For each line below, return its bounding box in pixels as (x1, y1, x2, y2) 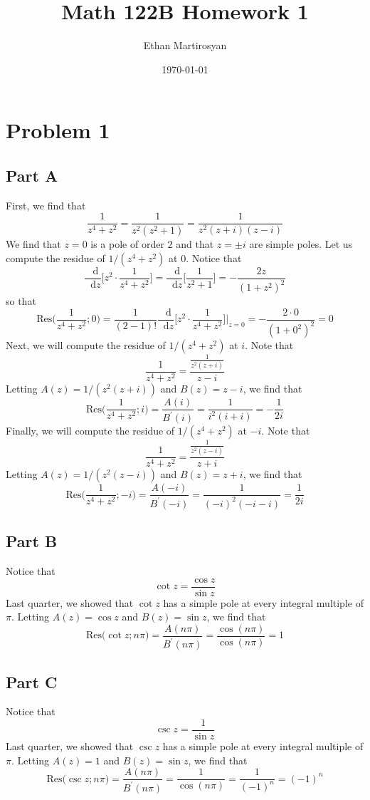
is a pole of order (90, 237, 164, 251)
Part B (6, 530, 58, 552)
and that (176, 237, 214, 251)
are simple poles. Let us (249, 237, 353, 251)
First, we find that (6, 197, 86, 212)
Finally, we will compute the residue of (6, 423, 175, 438)
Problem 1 (6, 115, 110, 145)
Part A (6, 164, 58, 186)
